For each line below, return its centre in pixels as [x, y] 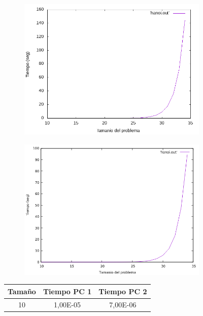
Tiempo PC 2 [123, 291]
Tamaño [22, 291]
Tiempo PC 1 [67, 291]
